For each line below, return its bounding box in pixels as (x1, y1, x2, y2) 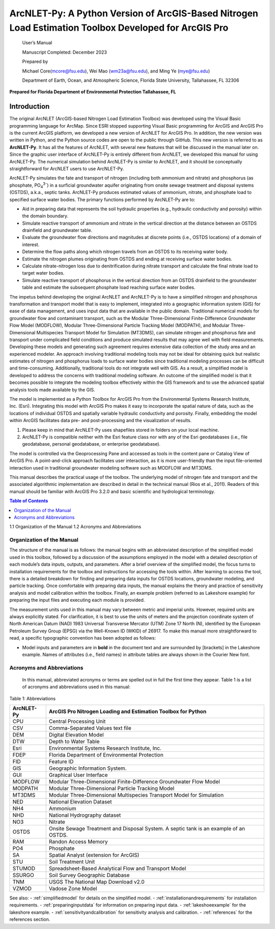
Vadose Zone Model (48, 885, 97, 892)
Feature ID (48, 758, 74, 765)
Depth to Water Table (48, 738, 100, 745)
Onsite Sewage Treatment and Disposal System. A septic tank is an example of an (48, 825, 245, 832)
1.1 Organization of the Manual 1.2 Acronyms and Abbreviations (9, 524, 142, 530)
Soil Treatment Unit (48, 858, 95, 865)
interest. (22, 241, 40, 248)
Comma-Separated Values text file (48, 725, 132, 732)
